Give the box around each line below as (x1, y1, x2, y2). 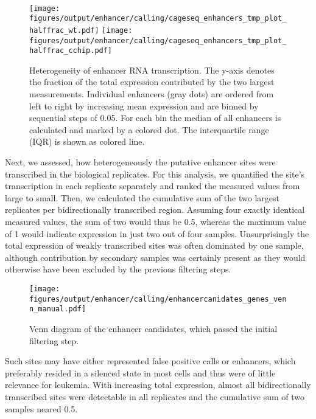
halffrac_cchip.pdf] (29, 46, 113, 55)
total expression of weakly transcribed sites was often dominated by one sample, (5, 239, 304, 252)
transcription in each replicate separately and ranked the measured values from (5, 179, 300, 192)
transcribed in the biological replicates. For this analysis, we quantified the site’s (5, 167, 305, 180)
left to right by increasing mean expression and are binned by (29, 99, 259, 112)
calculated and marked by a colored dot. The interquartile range (29, 123, 269, 136)
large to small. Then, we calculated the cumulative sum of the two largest (5, 191, 279, 204)
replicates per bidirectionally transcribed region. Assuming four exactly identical (5, 203, 305, 216)
